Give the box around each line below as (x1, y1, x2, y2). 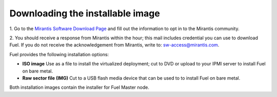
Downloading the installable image (9, 8, 160, 19)
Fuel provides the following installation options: (9, 51, 109, 57)
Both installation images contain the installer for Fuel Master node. (9, 84, 150, 90)
